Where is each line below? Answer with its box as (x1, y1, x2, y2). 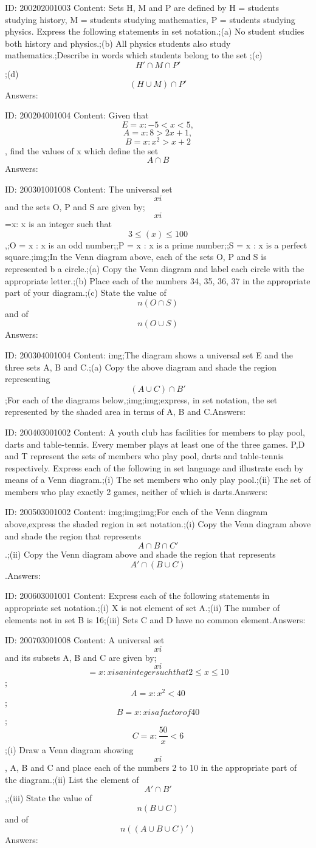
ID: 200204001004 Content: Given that (5, 109, 149, 121)
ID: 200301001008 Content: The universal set (5, 183, 173, 196)
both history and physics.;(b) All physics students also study (5, 36, 231, 49)
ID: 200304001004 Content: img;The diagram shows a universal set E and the (5, 348, 294, 361)
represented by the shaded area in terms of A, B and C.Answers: (5, 405, 246, 418)
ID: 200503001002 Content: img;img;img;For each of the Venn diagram (5, 505, 268, 518)
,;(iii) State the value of (5, 792, 92, 804)
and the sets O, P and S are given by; (5, 200, 145, 213)
